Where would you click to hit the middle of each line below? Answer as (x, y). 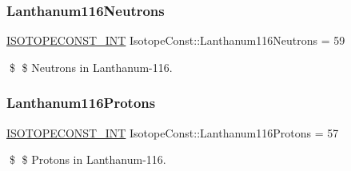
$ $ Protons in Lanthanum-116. (88, 159)
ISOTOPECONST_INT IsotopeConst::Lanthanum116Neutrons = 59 (176, 40)
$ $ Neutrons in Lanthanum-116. (91, 67)
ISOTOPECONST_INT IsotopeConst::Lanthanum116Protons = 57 (173, 132)
